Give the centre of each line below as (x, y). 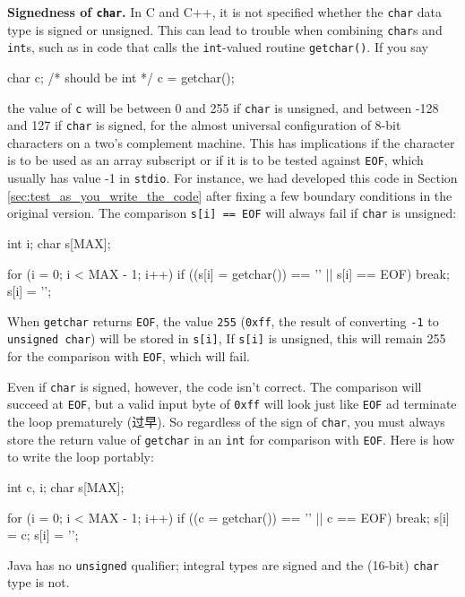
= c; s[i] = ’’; (43, 535)
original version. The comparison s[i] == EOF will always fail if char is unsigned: (232, 213)
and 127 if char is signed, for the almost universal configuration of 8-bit (204, 125)
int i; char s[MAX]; (59, 243)
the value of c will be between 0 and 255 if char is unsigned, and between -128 (223, 107)
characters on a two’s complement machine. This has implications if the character (231, 142)
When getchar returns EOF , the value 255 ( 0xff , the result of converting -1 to (223, 320)
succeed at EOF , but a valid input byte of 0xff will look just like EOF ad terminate (232, 404)
